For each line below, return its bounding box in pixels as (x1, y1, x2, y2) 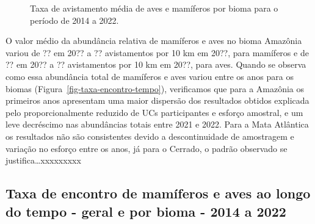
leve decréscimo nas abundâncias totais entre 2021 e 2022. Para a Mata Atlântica (5, 118, 309, 131)
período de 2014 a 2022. (30, 13, 119, 26)
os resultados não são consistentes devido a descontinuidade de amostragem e (5, 129, 294, 142)
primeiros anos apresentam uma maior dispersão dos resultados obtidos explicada (5, 94, 310, 107)
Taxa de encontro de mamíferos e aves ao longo (5, 184, 311, 203)
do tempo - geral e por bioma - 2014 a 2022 (5, 201, 286, 220)
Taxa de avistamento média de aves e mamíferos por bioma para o (30, 2, 278, 14)
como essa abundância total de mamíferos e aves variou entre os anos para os (5, 70, 294, 82)
